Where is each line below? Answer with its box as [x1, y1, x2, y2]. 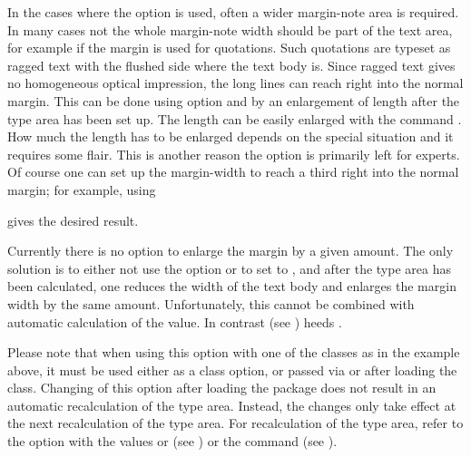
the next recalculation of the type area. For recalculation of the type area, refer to [7, 413, 464, 433]
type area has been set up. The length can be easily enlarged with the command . [7, 109, 462, 128]
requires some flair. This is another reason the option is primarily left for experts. [7, 144, 460, 163]
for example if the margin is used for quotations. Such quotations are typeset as [7, 38, 451, 57]
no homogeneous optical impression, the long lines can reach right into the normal [7, 73, 464, 92]
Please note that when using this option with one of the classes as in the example [7, 343, 460, 362]
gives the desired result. [7, 210, 139, 229]
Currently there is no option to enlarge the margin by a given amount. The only [7, 241, 454, 260]
